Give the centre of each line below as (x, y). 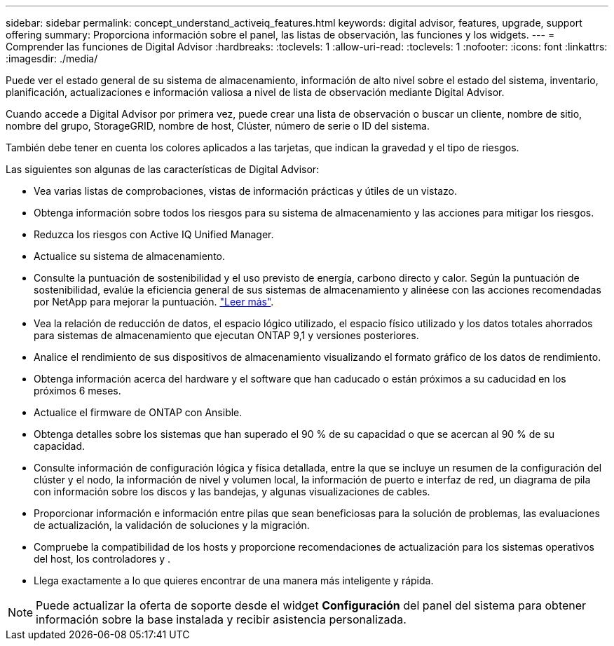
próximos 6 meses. (77, 391)
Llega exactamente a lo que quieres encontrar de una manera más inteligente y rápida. (234, 580)
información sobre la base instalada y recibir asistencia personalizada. (221, 619)
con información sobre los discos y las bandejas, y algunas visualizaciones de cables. (232, 492)
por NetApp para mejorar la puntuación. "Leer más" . (154, 302)
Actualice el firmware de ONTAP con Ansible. (138, 412)
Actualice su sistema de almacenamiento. (129, 256)
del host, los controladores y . (102, 559)
